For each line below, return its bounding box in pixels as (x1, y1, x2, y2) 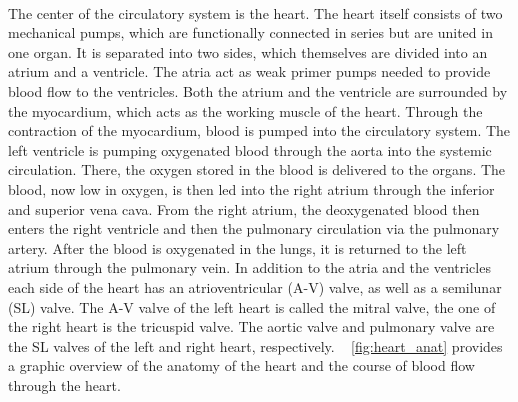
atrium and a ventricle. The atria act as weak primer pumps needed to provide (8, 61, 491, 82)
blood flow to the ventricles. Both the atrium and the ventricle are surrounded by (8, 80, 508, 101)
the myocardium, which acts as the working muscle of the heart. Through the (8, 100, 483, 121)
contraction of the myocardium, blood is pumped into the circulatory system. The (8, 120, 511, 141)
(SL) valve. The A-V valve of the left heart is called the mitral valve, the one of (8, 296, 496, 317)
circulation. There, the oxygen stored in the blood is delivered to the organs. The (8, 159, 506, 180)
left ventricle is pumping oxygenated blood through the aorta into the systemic (8, 139, 492, 160)
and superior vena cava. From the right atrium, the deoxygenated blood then (8, 198, 480, 219)
